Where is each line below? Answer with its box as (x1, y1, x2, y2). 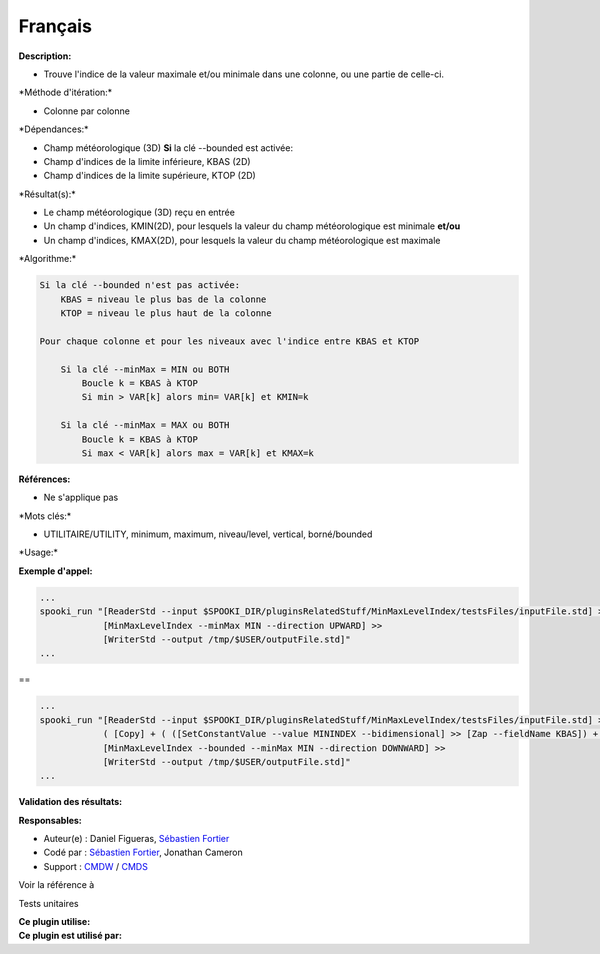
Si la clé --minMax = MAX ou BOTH (60, 420, 230, 431)
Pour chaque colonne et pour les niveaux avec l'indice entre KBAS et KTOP (39, 335, 420, 347)
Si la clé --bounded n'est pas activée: (39, 280, 240, 291)
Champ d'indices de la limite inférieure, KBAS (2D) (43, 155, 251, 167)
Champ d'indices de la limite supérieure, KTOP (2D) (43, 170, 257, 182)
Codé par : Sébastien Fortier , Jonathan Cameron (43, 846, 244, 859)
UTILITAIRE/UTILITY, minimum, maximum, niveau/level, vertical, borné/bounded (43, 528, 373, 540)
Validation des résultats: (18, 796, 123, 808)
